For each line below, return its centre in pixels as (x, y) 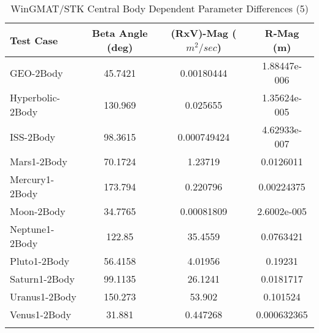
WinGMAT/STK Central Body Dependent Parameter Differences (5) (159, 8)
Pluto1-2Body (40, 261)
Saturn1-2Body (42, 279)
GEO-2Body (37, 72)
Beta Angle (120, 33)
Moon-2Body (38, 211)
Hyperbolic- (35, 97)
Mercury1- (32, 179)
